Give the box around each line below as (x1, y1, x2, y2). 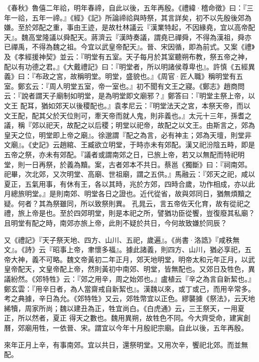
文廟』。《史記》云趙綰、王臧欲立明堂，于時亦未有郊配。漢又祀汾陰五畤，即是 (4, 139, 255, 150)
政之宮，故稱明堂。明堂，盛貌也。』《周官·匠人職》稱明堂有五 (42, 71, 243, 81)
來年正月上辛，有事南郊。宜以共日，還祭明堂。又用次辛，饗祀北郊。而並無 (4, 339, 248, 350)
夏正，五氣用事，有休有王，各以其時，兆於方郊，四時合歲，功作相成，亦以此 (4, 178, 255, 189)
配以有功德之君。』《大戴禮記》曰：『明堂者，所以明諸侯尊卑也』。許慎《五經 (4, 61, 248, 71)
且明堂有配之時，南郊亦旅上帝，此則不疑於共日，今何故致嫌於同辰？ (4, 218, 227, 228)
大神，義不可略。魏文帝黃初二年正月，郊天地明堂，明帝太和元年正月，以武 (10, 254, 255, 264)
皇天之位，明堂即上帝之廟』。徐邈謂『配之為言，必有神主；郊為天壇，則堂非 (4, 129, 252, 140)
